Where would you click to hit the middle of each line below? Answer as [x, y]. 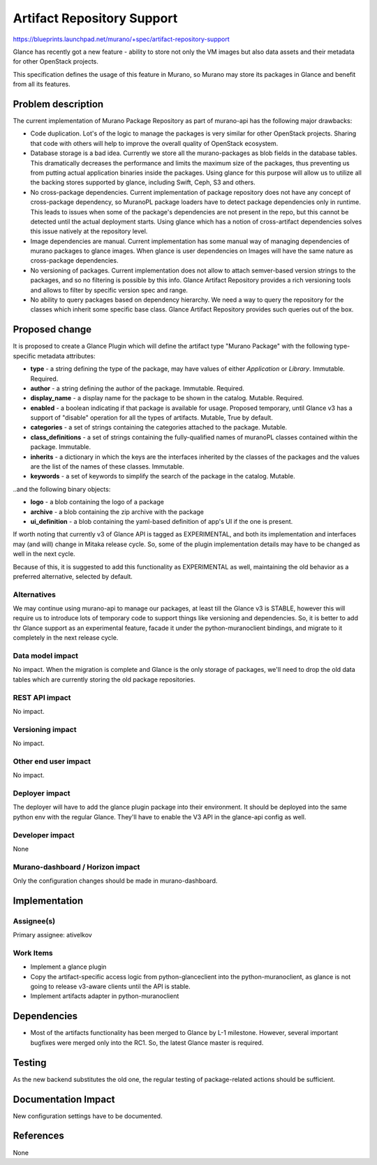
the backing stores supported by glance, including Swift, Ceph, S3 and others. [143, 182]
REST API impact [42, 697]
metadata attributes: [66, 356]
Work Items [33, 953]
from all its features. [42, 85]
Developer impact [44, 835]
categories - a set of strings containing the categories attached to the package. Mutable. [159, 427]
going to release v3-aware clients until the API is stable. [111, 987]
